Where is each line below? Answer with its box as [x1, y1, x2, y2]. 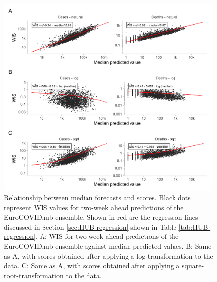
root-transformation [4, 270, 64, 280]
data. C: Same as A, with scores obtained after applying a [4, 260, 180, 271]
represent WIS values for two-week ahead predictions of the [4, 202, 184, 212]
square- [182, 260, 204, 271]
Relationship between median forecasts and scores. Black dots [4, 192, 191, 203]
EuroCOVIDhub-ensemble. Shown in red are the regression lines [4, 212, 198, 222]
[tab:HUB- [178, 221, 211, 232]
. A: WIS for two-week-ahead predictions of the [36, 231, 179, 241]
